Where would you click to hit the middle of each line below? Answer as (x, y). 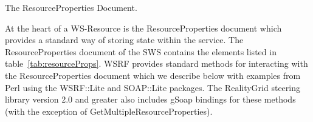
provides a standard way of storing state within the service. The (124, 40)
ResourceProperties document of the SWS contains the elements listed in (141, 51)
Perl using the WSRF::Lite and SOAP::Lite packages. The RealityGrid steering (153, 87)
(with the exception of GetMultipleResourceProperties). (109, 111)
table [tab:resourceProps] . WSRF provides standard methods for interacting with (156, 63)
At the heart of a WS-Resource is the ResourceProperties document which (143, 28)
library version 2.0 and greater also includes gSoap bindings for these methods (150, 99)
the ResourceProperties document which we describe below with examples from (153, 75)
